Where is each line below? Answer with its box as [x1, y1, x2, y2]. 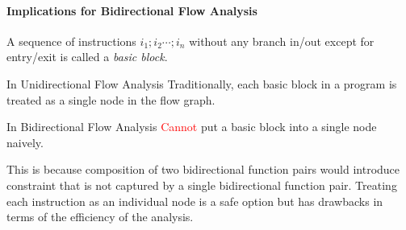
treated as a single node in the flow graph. [6, 91, 216, 108]
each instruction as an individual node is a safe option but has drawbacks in [6, 192, 383, 209]
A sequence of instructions [6, 32, 136, 49]
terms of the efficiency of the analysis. [6, 208, 194, 225]
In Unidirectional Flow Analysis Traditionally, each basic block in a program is [6, 75, 397, 92]
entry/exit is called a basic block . [6, 48, 168, 65]
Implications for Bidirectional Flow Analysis [6, 2, 257, 18]
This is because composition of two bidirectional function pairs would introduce [6, 161, 400, 178]
